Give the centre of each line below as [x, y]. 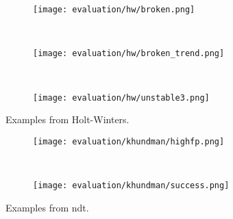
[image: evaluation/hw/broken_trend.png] [129, 54]
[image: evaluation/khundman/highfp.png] [129, 141]
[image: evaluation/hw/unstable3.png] [121, 98]
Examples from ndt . [47, 207]
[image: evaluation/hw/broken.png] [114, 10]
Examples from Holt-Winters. [68, 119]
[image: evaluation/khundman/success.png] [131, 185]
